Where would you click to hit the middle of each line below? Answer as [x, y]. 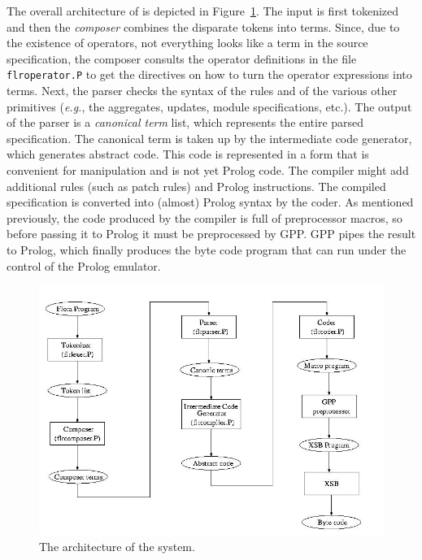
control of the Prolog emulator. [84, 265]
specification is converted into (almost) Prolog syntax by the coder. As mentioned [210, 202]
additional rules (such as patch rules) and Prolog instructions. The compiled [196, 186]
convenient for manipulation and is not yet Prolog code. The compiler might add [208, 170]
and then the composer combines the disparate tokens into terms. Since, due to [203, 26]
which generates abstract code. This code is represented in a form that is [188, 154]
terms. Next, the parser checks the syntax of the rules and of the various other [202, 91]
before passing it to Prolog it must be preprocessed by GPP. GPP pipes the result [211, 234]
